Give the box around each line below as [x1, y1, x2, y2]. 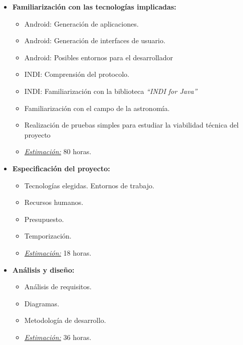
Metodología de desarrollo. [24, 315, 106, 325]
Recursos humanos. [24, 197, 84, 207]
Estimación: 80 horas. [24, 146, 92, 157]
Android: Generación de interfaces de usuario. [24, 35, 166, 46]
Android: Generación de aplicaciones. [24, 18, 139, 29]
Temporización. [24, 231, 71, 241]
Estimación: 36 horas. [24, 331, 92, 342]
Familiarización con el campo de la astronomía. [24, 102, 170, 113]
